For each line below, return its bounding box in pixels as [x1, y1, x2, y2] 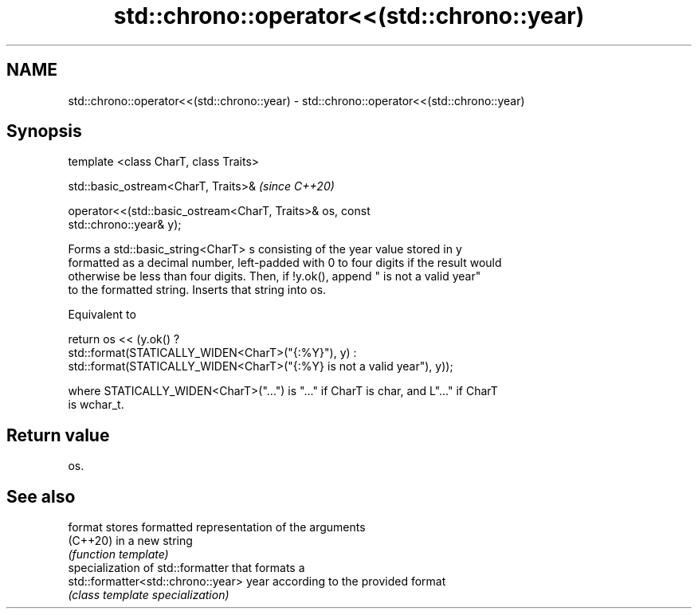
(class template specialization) [68, 588, 229, 602]
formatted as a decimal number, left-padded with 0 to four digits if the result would [68, 256, 502, 270]
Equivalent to [68, 307, 136, 322]
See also [6, 486, 76, 507]
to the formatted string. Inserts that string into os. [68, 283, 327, 297]
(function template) [68, 547, 169, 562]
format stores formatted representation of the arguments [68, 520, 366, 535]
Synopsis [6, 121, 82, 142]
